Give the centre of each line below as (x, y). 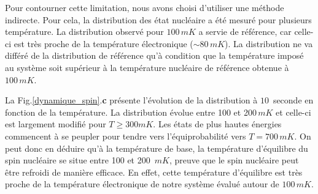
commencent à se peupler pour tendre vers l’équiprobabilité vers (126, 136)
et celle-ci (293, 112)
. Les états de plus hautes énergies (217, 124)
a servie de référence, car (245, 32)
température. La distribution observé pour (84, 32)
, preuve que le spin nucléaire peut (234, 160)
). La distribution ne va (269, 43)
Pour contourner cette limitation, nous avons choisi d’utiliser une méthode (145, 7)
